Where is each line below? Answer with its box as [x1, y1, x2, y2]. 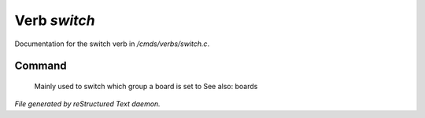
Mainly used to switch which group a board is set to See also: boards [34, 81, 258, 91]
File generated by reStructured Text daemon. [14, 99, 161, 109]
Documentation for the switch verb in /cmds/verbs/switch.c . [14, 39, 210, 48]
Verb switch [14, 12, 95, 29]
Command [14, 59, 67, 73]
